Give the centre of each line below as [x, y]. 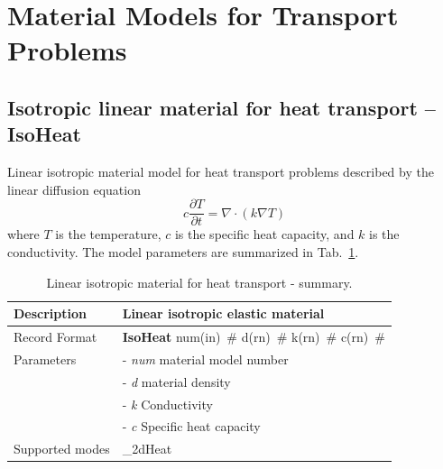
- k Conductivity [167, 404]
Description [51, 313]
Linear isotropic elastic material [223, 313]
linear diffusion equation [74, 189]
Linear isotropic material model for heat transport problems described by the [221, 172]
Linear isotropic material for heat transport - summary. [199, 282]
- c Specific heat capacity [191, 426]
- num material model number [205, 359]
